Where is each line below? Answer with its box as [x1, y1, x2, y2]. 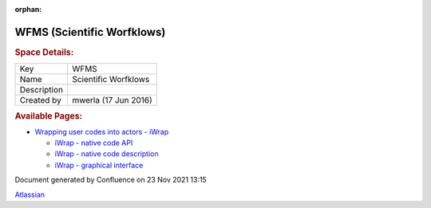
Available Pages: [14, 110, 83, 121]
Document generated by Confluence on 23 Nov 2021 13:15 [14, 175, 207, 185]
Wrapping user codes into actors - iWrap [34, 127, 169, 136]
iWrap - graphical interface [54, 160, 144, 170]
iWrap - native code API [54, 138, 133, 147]
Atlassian [14, 190, 45, 199]
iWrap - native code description [54, 149, 159, 159]
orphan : [14, 5, 42, 14]
